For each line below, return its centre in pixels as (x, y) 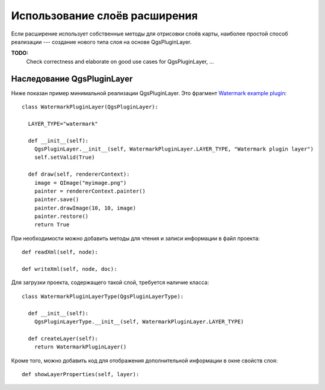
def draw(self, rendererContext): (79, 174)
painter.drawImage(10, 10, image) (85, 208)
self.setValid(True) (64, 157)
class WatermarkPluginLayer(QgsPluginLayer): (90, 107)
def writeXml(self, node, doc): (70, 269)
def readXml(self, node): (60, 252)
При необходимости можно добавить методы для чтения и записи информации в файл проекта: (135, 238)
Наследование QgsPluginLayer (72, 79)
